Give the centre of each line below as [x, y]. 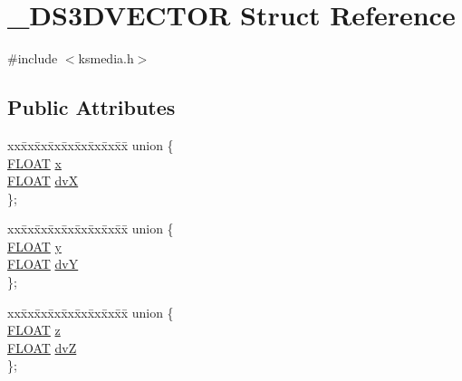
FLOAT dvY [43, 264]
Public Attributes [91, 107]
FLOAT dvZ [42, 347]
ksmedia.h [106, 58]
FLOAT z [34, 330]
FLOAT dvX [43, 181]
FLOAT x [34, 162]
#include [33, 58]
